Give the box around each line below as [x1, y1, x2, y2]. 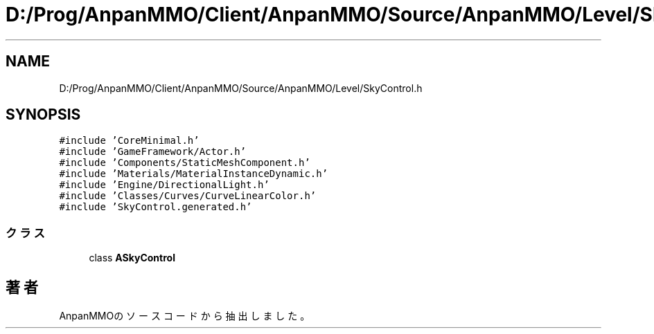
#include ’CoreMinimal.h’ [59, 135, 200, 147]
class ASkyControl [89, 252, 175, 264]
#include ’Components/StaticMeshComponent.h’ [59, 157, 310, 169]
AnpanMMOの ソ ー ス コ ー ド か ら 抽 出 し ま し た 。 [59, 310, 310, 322]
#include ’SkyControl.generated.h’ [59, 201, 252, 213]
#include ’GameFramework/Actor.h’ [59, 146, 247, 158]
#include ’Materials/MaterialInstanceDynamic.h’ [59, 168, 328, 180]
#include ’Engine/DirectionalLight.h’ [59, 179, 269, 191]
